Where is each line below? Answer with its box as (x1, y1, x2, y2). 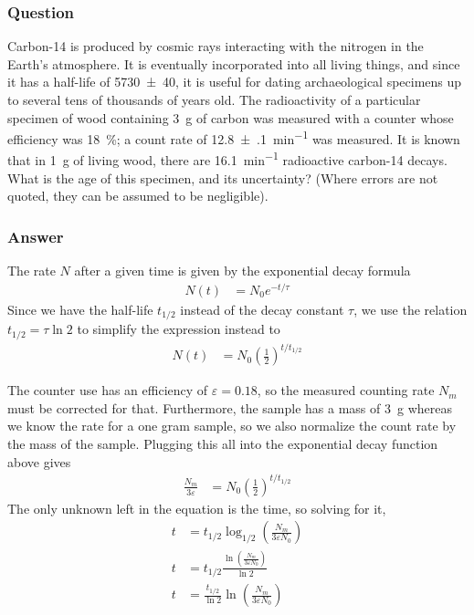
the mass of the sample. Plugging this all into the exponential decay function (7, 434, 438, 453)
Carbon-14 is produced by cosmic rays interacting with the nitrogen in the (7, 36, 424, 56)
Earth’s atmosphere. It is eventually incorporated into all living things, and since (7, 54, 460, 73)
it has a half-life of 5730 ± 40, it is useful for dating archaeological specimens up (7, 72, 462, 91)
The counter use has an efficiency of (7, 380, 208, 400)
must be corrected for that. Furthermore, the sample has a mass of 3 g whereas (7, 398, 452, 417)
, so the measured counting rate (257, 380, 435, 400)
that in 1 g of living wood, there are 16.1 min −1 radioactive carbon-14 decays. (7, 148, 448, 170)
